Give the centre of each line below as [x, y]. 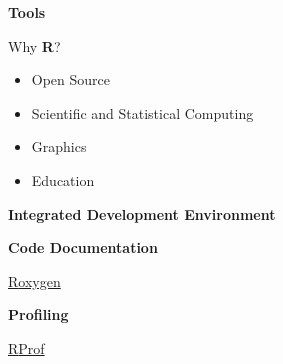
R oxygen [34, 280]
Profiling [38, 314]
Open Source [71, 79]
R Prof [26, 347]
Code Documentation [83, 247]
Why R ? [34, 45]
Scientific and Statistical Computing [142, 112]
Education [63, 179]
